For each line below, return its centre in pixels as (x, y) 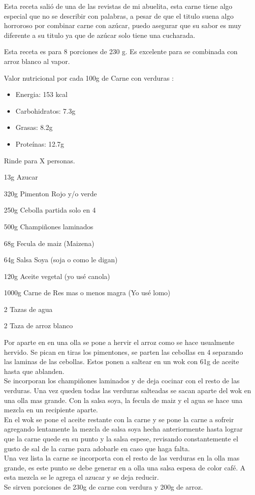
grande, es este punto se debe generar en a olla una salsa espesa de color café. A (125, 467)
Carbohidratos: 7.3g (45, 110)
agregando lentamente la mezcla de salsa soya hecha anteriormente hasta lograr (123, 429)
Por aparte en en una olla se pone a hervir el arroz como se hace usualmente (119, 342)
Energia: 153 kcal (42, 94)
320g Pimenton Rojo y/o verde (50, 193)
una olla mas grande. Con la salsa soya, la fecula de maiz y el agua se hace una (123, 400)
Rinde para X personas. (40, 160)
